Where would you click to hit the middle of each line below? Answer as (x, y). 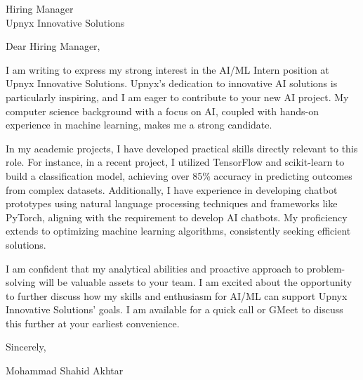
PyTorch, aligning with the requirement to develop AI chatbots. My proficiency (177, 217)
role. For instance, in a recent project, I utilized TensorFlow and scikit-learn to (175, 162)
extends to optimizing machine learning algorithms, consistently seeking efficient (178, 231)
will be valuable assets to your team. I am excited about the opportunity (196, 282)
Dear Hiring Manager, (53, 46)
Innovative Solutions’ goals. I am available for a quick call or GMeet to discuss (174, 309)
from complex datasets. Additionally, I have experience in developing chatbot (172, 189)
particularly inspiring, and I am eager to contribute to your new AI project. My (177, 97)
